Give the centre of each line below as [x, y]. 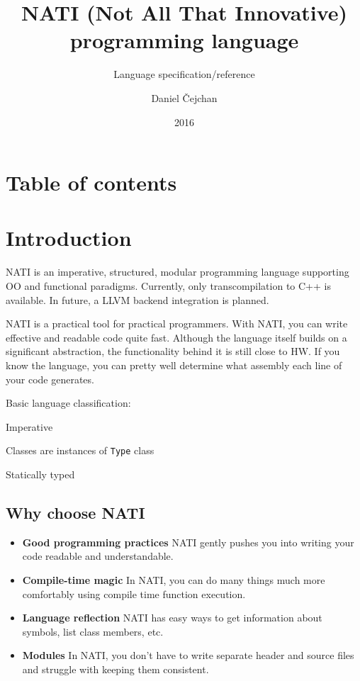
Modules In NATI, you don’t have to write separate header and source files [188, 655]
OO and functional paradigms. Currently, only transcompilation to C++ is [168, 286]
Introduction [69, 238]
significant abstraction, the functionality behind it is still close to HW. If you [173, 351]
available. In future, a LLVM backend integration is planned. [137, 299]
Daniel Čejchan [184, 97]
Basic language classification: [68, 403]
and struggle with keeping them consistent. [116, 669]
